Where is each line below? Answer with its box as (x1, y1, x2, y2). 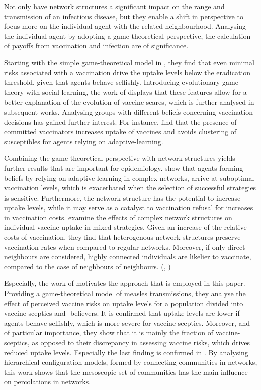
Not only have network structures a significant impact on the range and (4, 1, 225, 11)
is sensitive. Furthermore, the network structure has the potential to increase (4, 192, 241, 203)
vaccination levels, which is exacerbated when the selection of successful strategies (4, 182, 256, 193)
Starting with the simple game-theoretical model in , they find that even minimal (4, 57, 254, 67)
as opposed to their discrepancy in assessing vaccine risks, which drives (32, 337, 250, 347)
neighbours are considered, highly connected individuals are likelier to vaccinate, (4, 251, 251, 262)
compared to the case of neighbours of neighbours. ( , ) (4, 261, 171, 271)
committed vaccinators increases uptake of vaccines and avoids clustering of (4, 126, 237, 137)
